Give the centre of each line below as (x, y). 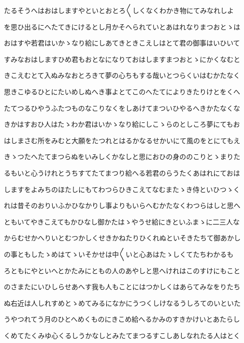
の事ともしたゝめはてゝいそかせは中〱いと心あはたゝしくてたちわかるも (119, 254)
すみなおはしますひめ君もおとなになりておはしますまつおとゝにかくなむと (122, 59)
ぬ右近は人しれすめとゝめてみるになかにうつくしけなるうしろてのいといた (122, 303)
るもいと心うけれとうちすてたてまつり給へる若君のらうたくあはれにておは (122, 172)
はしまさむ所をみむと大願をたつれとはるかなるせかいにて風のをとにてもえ (122, 140)
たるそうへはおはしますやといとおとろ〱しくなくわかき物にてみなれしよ (119, 10)
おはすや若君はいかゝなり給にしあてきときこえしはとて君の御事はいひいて (122, 43)
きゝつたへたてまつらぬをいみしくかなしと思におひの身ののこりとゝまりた (122, 157)
